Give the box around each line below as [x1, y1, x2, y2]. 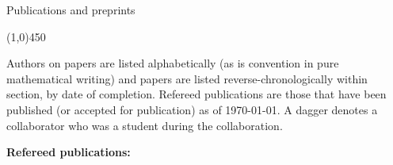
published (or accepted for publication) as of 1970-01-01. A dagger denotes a [6, 101, 378, 117]
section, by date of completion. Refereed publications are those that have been [6, 86, 387, 102]
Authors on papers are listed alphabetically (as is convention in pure [6, 55, 339, 71]
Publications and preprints [6, 2, 135, 17]
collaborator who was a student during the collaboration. [6, 117, 283, 133]
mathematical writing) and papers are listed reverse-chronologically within [6, 70, 368, 86]
